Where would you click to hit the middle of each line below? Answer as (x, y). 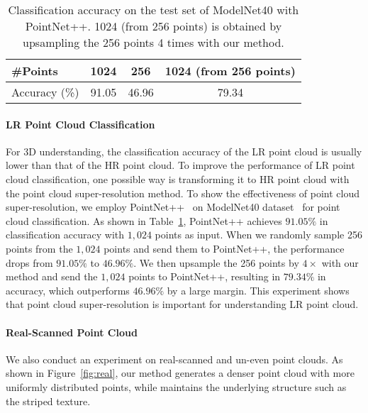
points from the (39, 248)
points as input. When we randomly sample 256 (258, 235)
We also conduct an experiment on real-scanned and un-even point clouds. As (174, 359)
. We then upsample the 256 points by (216, 262)
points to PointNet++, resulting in (205, 276)
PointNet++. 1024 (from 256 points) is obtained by (154, 26)
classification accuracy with (65, 235)
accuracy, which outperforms (68, 290)
